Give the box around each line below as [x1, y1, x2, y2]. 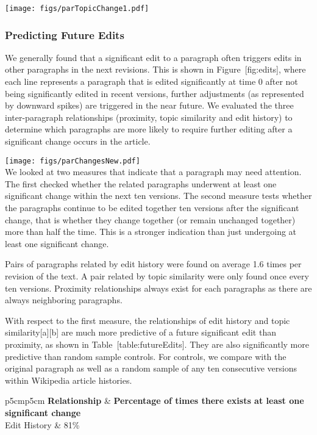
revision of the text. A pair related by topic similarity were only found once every [5, 270, 309, 282]
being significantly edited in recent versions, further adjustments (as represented [5, 87, 304, 99]
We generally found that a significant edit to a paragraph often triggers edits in [5, 51, 302, 63]
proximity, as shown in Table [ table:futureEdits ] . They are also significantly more [5, 338, 309, 350]
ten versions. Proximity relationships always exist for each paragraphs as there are [5, 281, 312, 294]
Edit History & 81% [5, 418, 80, 431]
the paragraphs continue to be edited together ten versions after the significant [5, 201, 299, 214]
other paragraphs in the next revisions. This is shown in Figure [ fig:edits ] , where [5, 63, 306, 76]
